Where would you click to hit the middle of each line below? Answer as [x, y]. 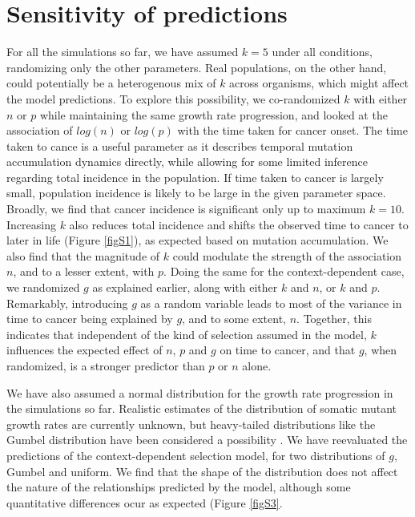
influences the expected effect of [85, 350]
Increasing [31, 224]
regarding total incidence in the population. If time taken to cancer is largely [195, 177]
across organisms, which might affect [319, 83]
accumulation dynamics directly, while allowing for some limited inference [187, 162]
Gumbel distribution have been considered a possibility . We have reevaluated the [207, 440]
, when [381, 350]
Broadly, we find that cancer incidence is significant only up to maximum [186, 209]
